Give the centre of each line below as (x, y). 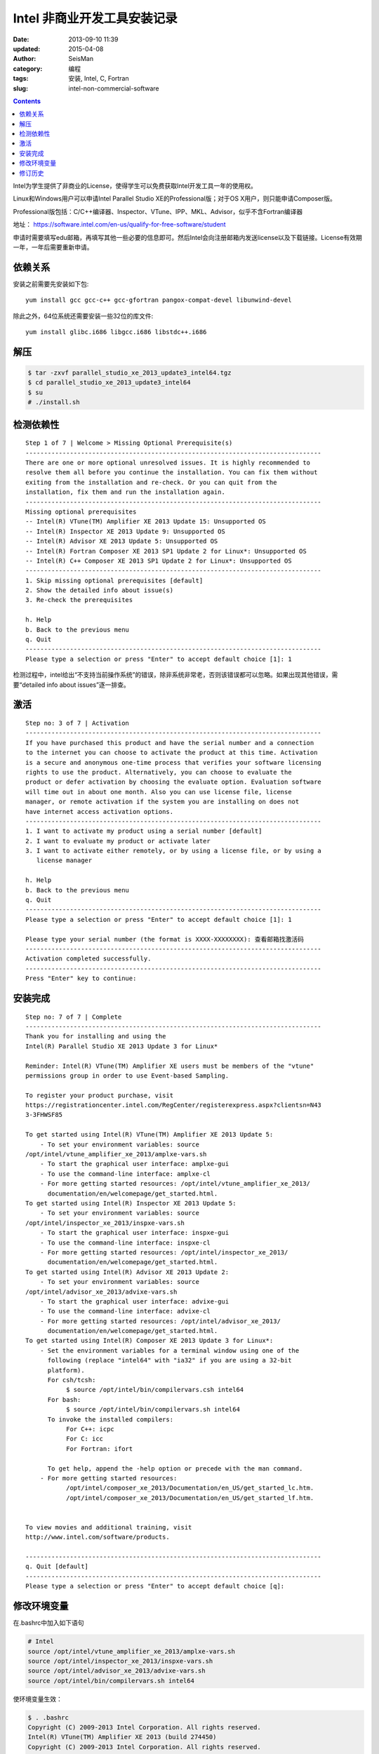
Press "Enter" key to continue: (81, 978)
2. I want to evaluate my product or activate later (118, 841)
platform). (66, 1370)
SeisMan (81, 59)
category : (28, 68)
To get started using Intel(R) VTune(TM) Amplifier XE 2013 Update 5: (149, 1134)
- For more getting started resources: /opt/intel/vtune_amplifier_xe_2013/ (175, 1184)
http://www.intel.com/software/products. (98, 1537)
